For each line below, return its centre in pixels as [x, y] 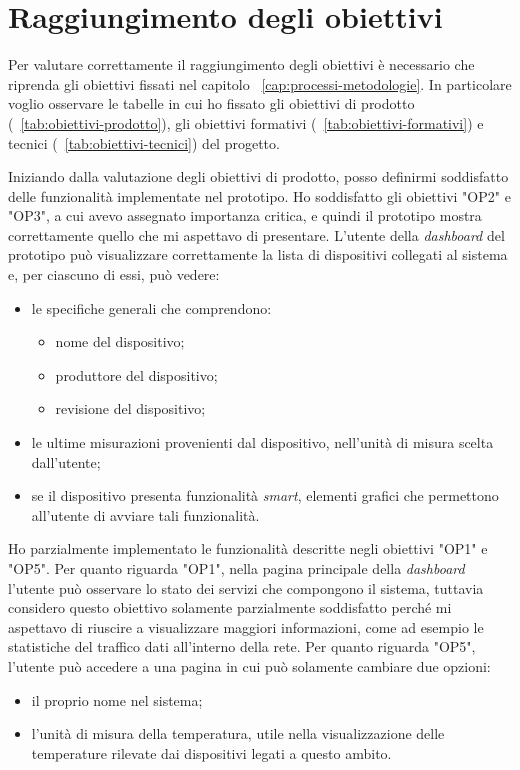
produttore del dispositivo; [136, 374]
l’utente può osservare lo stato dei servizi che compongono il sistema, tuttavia [246, 587]
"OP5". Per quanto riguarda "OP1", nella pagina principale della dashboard [236, 568]
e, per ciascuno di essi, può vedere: [114, 274]
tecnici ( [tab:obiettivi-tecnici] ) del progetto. [144, 142]
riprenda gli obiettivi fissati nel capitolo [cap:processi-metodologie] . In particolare [260, 83]
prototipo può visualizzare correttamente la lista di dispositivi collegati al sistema [258, 254]
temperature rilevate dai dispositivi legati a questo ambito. [211, 752]
